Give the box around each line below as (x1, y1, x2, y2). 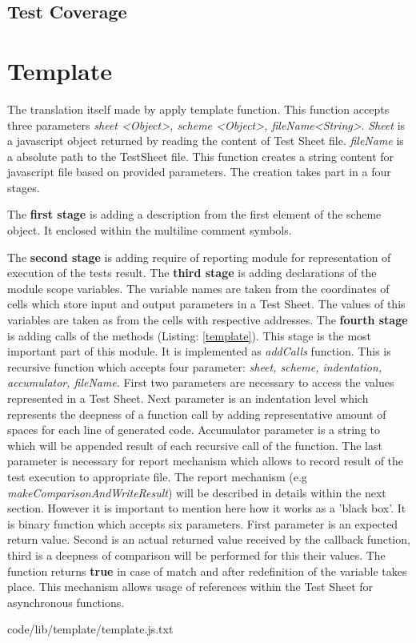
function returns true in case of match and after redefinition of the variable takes (7, 562, 407, 579)
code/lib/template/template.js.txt (7, 621, 174, 637)
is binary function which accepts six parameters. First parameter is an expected (7, 515, 398, 532)
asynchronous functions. (7, 593, 125, 610)
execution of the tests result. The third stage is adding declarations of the (7, 264, 377, 281)
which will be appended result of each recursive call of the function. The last (7, 436, 382, 453)
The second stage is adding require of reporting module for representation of (7, 248, 391, 265)
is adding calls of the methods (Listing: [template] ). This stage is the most (7, 327, 372, 344)
